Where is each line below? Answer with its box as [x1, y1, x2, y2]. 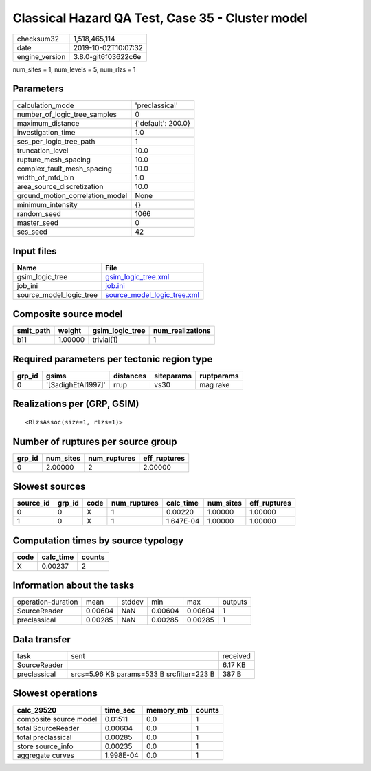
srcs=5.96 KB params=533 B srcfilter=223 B [71, 669, 215, 679]
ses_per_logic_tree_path [16, 137, 95, 146]
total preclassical [16, 732, 72, 742]
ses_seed [16, 227, 48, 237]
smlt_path [16, 326, 51, 336]
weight [58, 326, 82, 336]
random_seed [16, 209, 61, 219]
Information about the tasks [12, 580, 135, 591]
